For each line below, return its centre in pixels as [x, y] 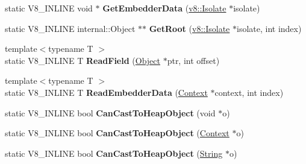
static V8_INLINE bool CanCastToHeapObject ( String [114, 153]
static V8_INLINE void [49, 8]
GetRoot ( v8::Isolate [189, 28]
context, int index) [249, 92]
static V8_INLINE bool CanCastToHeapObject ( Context [117, 133]
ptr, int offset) [193, 60]
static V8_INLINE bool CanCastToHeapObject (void [110, 112]
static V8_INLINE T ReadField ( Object [83, 60]
